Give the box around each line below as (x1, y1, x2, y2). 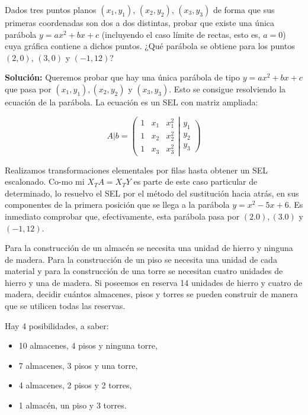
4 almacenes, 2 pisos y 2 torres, (18, 379, 132, 391)
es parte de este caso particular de (133, 175, 258, 188)
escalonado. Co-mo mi (5, 175, 85, 188)
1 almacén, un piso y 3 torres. (18, 399, 127, 411)
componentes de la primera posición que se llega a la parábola (5, 198, 230, 211)
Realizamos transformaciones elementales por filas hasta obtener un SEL (5, 163, 268, 176)
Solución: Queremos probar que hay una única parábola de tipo (5, 71, 240, 83)
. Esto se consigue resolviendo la (169, 82, 286, 95)
